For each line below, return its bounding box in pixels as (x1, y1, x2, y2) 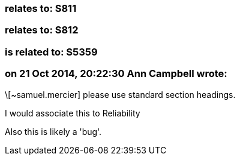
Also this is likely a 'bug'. (5, 126, 102, 137)
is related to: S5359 (5, 45, 98, 58)
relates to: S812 (5, 24, 79, 36)
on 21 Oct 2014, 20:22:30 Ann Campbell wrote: (5, 67, 227, 80)
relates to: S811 (5, 2, 77, 14)
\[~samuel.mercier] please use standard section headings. (5, 89, 236, 100)
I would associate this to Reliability (5, 107, 140, 118)
